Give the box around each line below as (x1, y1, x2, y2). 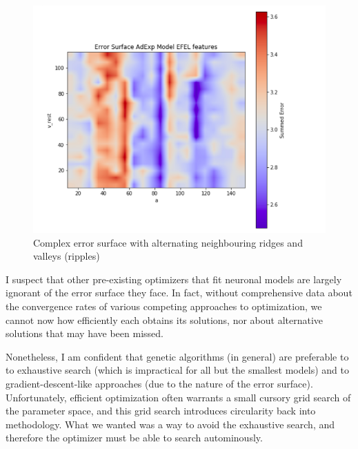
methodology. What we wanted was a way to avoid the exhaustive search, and (6, 417, 335, 431)
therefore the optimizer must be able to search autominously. (6, 430, 263, 445)
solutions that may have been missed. (6, 326, 163, 341)
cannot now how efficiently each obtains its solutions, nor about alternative (6, 312, 324, 327)
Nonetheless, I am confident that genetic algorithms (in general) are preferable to (6, 349, 349, 363)
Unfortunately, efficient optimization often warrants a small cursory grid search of (6, 390, 351, 404)
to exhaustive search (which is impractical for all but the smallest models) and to (6, 363, 349, 377)
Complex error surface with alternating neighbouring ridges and (33, 235, 303, 249)
